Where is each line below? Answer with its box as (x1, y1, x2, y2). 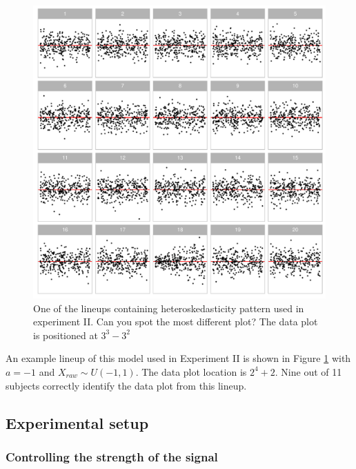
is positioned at (33, 327, 98, 342)
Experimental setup (6, 412, 149, 433)
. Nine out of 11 (275, 364, 342, 379)
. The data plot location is (135, 364, 247, 379)
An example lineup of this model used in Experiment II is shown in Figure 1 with (6, 351, 351, 365)
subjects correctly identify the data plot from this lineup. (6, 378, 247, 392)
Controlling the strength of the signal (6, 448, 218, 465)
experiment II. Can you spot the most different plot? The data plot (33, 314, 318, 329)
